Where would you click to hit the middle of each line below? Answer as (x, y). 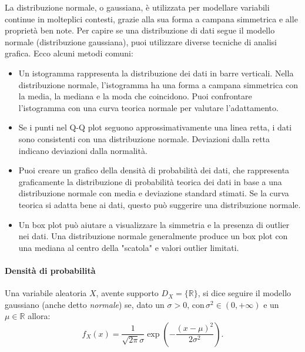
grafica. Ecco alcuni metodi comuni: (69, 53)
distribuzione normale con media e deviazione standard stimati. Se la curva (154, 193)
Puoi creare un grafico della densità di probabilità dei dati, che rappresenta (154, 170)
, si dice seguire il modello (244, 293)
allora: (39, 316)
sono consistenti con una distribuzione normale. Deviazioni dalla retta (144, 138)
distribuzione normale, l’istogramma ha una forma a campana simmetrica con (158, 84)
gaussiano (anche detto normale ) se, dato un (85, 304)
